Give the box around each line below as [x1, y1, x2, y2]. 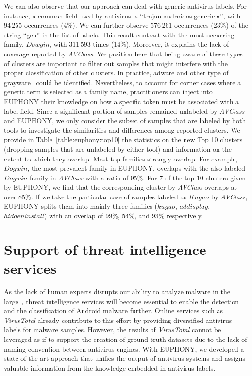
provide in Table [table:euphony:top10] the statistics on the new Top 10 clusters [4, 134, 243, 144]
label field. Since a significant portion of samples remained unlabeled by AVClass [4, 106, 245, 116]
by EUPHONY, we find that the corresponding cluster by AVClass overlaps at [4, 182, 237, 192]
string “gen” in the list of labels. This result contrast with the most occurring [4, 29, 235, 39]
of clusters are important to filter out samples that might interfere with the [4, 58, 228, 68]
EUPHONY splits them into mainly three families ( [4, 201, 158, 211]
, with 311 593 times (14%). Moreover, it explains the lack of [49, 39, 229, 49]
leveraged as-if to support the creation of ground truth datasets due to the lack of [4, 334, 247, 344]
